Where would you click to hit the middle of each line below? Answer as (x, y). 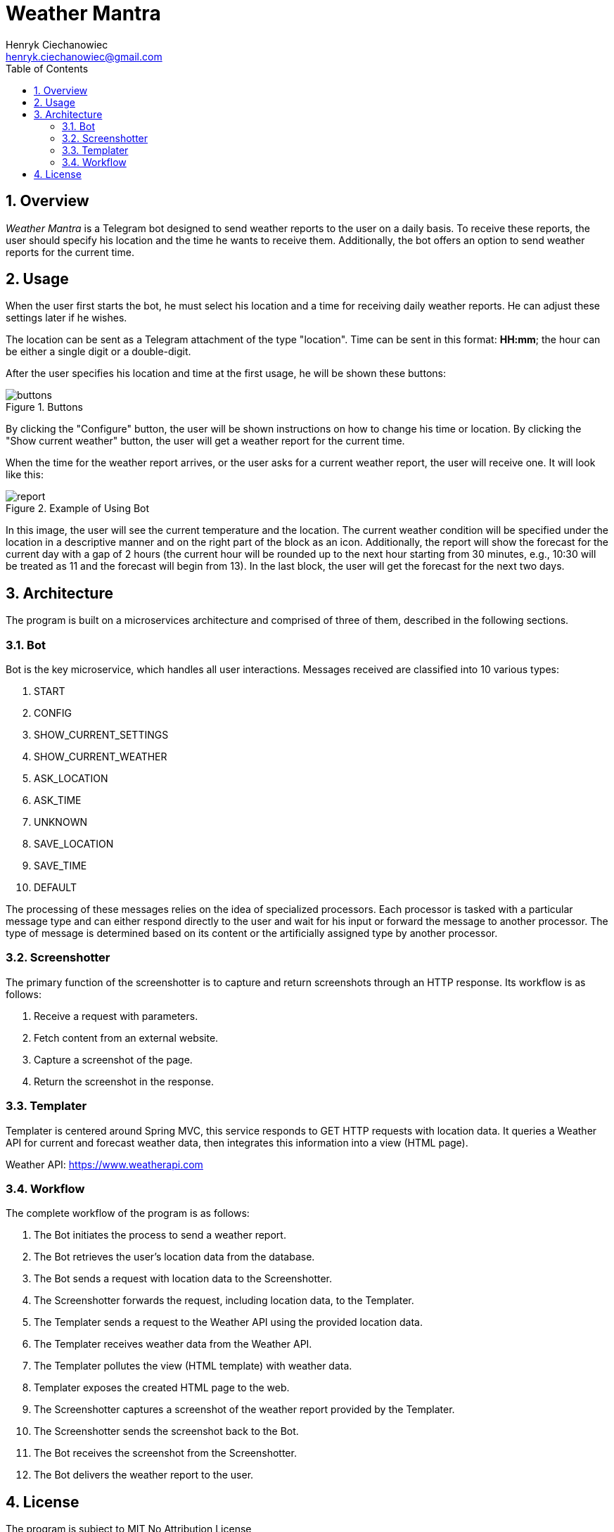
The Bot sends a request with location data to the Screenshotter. (183, 1279)
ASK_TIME (58, 800)
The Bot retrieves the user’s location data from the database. (174, 1257)
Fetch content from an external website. (126, 1038)
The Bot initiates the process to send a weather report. (160, 1235)
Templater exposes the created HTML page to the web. (162, 1388)
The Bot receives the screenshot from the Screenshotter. (165, 1453)
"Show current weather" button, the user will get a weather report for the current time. (205, 441)
